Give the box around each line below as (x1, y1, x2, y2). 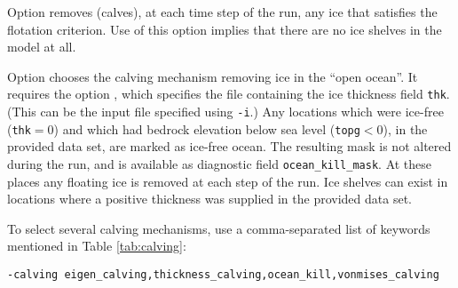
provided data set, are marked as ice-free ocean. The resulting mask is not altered (7, 137, 452, 156)
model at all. (7, 37, 76, 56)
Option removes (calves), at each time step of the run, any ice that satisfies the (7, 3, 438, 20)
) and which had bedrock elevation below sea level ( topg (53, 119, 360, 138)
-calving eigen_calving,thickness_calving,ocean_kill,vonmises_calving (7, 268, 439, 281)
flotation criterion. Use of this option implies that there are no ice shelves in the (7, 20, 442, 38)
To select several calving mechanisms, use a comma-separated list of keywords (7, 219, 430, 237)
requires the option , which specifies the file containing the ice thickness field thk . (7, 84, 450, 103)
